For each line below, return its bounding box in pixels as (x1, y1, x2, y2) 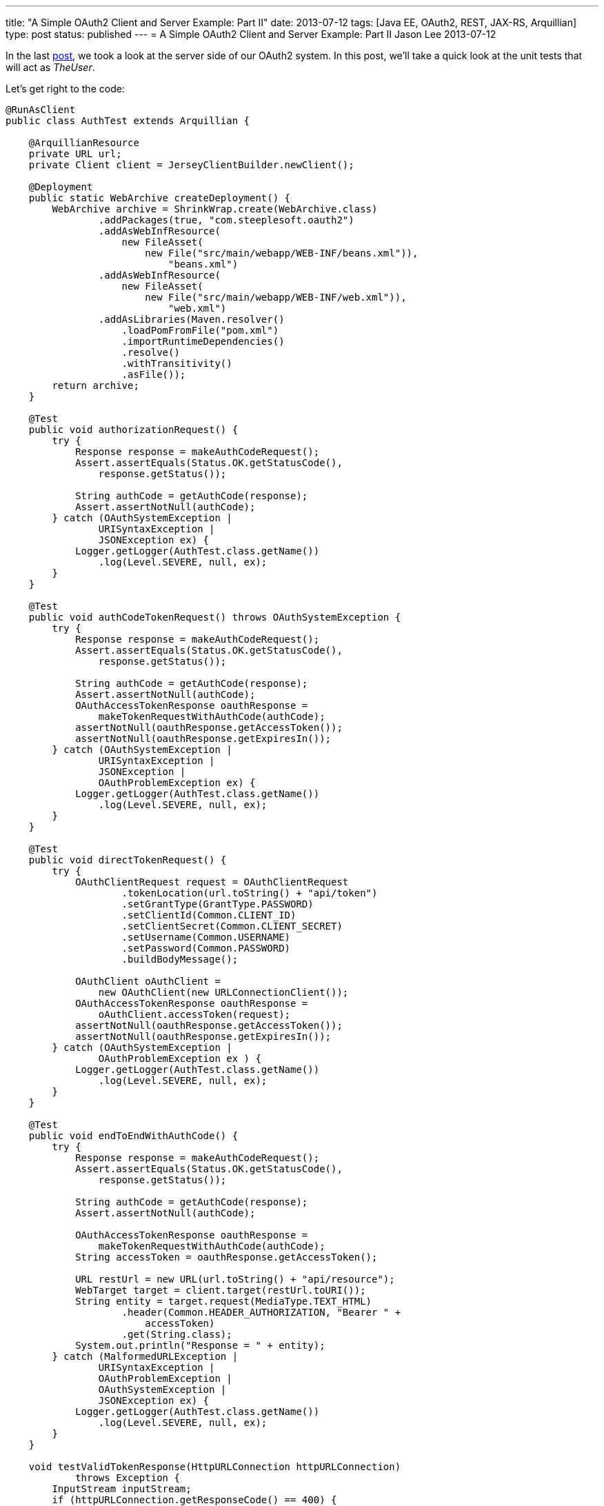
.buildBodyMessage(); (121, 954, 239, 965)
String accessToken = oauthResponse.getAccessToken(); (75, 1252, 378, 1263)
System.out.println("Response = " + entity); (75, 1340, 325, 1351)
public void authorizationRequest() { (28, 424, 239, 435)
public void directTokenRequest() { (28, 854, 227, 865)
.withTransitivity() (121, 358, 232, 369)
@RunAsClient (6, 104, 76, 115)
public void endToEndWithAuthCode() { (28, 1130, 239, 1141)
